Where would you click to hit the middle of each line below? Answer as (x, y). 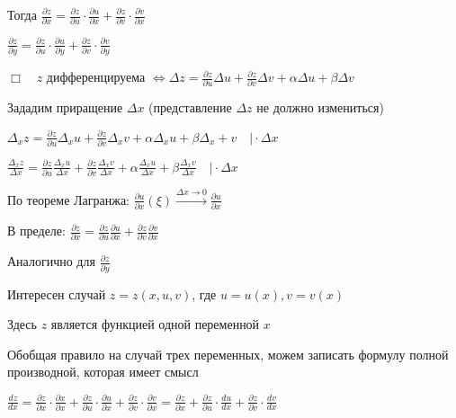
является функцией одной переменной (155, 324)
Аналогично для (51, 261)
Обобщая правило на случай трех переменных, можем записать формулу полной (228, 354)
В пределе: (36, 231)
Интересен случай (57, 293)
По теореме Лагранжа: (68, 199)
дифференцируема (96, 77)
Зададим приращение (65, 107)
